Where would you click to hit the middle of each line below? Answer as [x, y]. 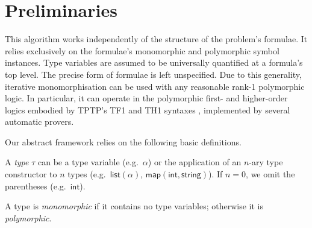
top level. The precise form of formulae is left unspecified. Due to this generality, [153, 74]
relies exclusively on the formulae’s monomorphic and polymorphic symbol [142, 50]
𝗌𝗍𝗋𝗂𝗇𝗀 [191, 175]
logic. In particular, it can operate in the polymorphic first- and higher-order [146, 98]
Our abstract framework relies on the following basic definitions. [123, 141]
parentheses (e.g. [36, 185]
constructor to [31, 174]
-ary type [266, 162]
